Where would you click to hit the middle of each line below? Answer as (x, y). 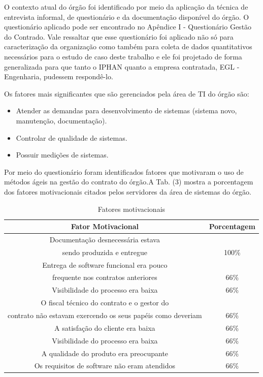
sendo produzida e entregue (105, 252)
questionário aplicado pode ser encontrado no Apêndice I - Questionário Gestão (128, 27)
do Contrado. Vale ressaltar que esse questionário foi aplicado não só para (119, 36)
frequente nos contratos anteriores (105, 277)
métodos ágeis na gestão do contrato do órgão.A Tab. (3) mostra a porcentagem (129, 182)
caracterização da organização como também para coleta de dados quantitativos (128, 46)
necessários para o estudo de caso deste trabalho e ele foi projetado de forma (123, 56)
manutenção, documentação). (61, 120)
